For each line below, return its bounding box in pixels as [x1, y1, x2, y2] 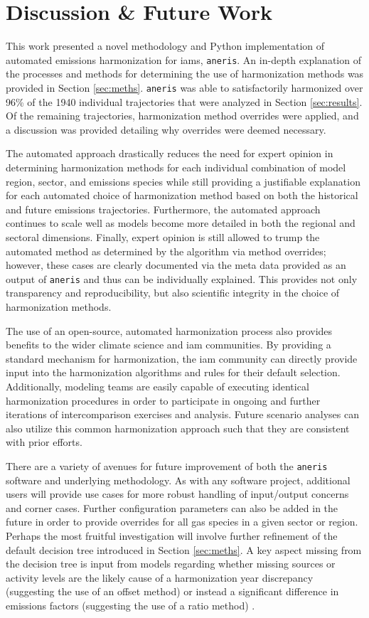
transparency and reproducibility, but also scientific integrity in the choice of [6, 285, 340, 300]
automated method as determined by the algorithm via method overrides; [6, 243, 326, 258]
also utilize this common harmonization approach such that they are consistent [6, 420, 350, 435]
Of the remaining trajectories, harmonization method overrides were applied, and [6, 108, 359, 123]
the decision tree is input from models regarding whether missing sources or [6, 556, 336, 571]
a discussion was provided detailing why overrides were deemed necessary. [6, 122, 326, 137]
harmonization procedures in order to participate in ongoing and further [6, 393, 321, 407]
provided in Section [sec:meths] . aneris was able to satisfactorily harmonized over [6, 80, 363, 95]
